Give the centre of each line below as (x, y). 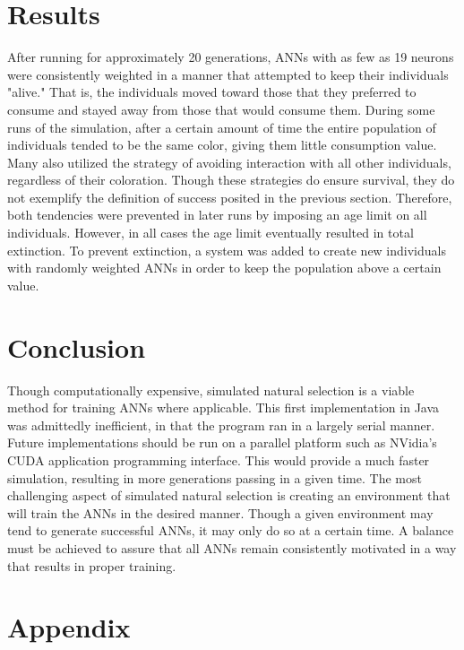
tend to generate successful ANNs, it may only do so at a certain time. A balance (231, 530)
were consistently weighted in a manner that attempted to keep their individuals (228, 74)
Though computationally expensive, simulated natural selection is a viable (211, 390)
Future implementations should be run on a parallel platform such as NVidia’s (222, 442)
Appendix (69, 627)
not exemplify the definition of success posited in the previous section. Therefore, (230, 197)
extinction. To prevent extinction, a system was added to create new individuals (227, 250)
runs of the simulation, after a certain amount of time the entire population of (222, 127)
